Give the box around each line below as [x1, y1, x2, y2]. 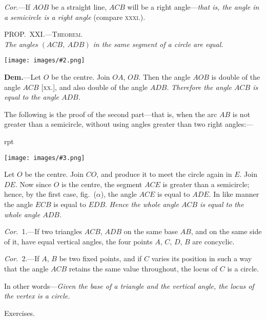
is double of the [211, 72, 260, 82]
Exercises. [4, 307, 35, 318]
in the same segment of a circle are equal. [93, 38, 223, 49]
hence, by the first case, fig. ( [4, 189, 96, 199]
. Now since [15, 178, 51, 189]
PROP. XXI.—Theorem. [4, 29, 83, 39]
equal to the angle [4, 92, 59, 102]
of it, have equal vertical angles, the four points [4, 236, 153, 246]
